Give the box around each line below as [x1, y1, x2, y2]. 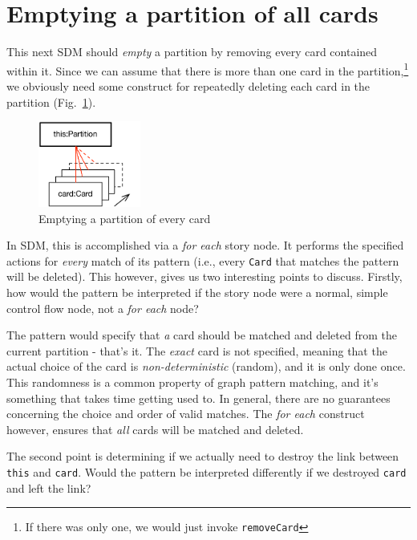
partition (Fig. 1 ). [6, 93, 96, 110]
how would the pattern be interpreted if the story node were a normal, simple [6, 284, 388, 301]
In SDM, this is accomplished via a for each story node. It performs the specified [6, 237, 404, 254]
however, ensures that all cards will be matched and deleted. [6, 420, 304, 437]
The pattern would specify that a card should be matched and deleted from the [6, 327, 397, 343]
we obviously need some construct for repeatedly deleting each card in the [6, 77, 370, 94]
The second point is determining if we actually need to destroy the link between [6, 448, 399, 465]
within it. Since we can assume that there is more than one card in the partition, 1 [6, 59, 409, 79]
